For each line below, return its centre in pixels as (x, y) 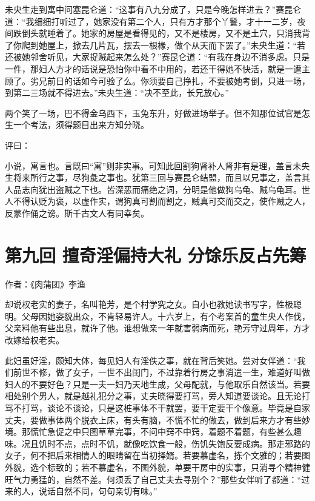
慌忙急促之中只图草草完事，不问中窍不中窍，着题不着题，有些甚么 (161, 432)
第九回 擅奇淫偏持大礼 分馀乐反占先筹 (156, 254)
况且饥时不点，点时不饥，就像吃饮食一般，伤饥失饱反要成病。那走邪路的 (166, 443)
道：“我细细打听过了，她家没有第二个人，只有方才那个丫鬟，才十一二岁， (151, 21)
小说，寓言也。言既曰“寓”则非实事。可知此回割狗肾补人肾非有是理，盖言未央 (157, 165)
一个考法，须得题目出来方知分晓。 (81, 125)
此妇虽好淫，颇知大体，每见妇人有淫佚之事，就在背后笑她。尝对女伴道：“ (151, 360)
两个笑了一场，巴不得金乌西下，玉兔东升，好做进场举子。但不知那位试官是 (153, 113)
